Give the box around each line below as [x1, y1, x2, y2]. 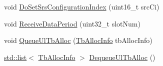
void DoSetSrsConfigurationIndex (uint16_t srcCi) [4, 1, 159, 11]
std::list [4, 51, 27, 62]
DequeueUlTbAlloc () [89, 51, 155, 62]
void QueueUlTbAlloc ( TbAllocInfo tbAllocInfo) [4, 35, 152, 45]
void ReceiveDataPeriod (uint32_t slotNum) [4, 18, 140, 28]
